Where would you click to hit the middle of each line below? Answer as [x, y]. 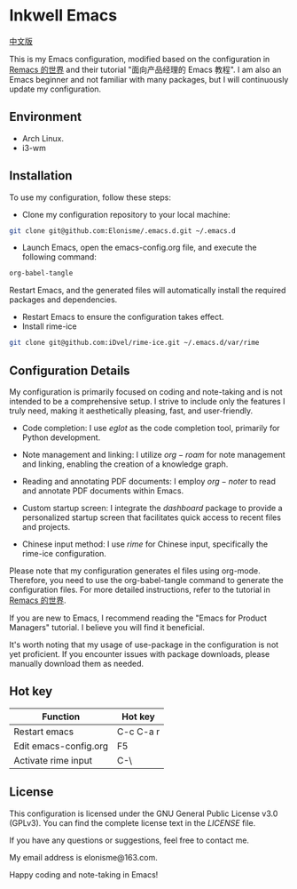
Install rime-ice [49, 326]
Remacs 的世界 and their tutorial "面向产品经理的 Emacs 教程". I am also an [145, 69]
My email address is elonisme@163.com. [83, 857]
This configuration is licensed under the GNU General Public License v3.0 [144, 813]
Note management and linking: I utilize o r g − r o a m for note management [153, 455]
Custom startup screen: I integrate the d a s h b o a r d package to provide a [152, 508]
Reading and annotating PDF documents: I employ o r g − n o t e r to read [149, 481]
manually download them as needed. [77, 664]
